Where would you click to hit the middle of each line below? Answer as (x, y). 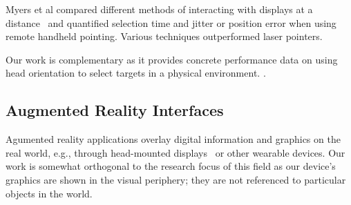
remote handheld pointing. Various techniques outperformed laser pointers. (164, 36)
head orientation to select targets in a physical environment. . (136, 73)
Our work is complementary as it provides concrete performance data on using (172, 59)
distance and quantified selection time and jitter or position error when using (171, 22)
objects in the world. (49, 193)
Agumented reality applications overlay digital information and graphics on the (173, 139)
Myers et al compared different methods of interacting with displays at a (159, 9)
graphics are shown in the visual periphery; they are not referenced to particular (176, 179)
